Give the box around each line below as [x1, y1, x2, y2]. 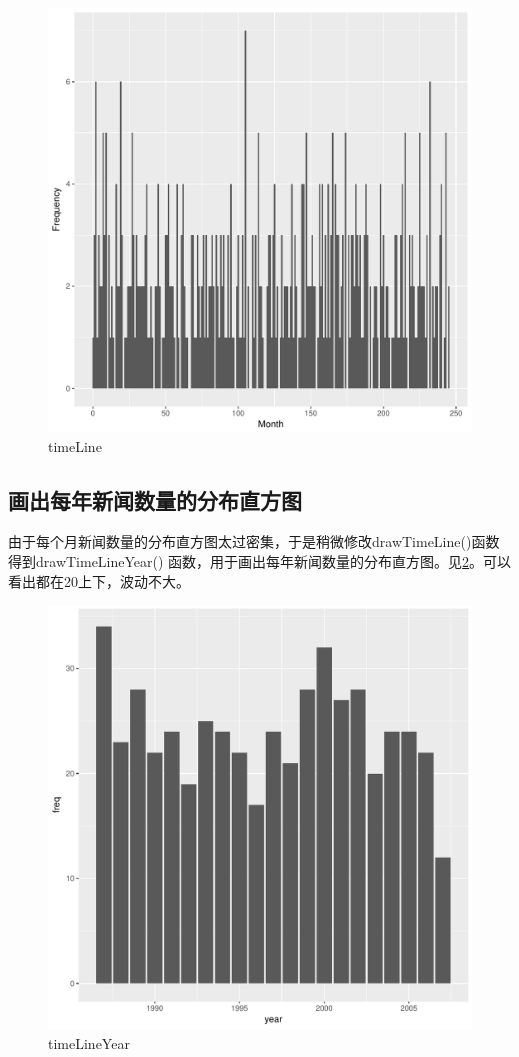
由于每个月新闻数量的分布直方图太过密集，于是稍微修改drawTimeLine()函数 [8, 531, 500, 552]
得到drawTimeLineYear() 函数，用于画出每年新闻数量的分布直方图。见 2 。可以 [8, 550, 512, 571]
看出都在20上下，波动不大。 [8, 570, 190, 591]
